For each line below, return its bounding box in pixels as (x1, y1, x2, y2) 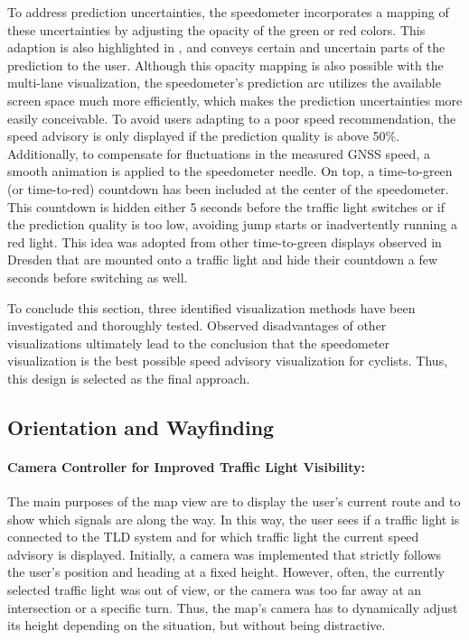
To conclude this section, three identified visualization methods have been (7, 298, 416, 317)
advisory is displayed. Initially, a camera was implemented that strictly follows (7, 544, 442, 563)
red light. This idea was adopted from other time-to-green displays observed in (7, 232, 442, 251)
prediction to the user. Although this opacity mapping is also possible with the (7, 55, 444, 74)
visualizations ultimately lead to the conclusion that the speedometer (7, 333, 390, 352)
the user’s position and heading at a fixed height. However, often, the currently (7, 562, 445, 581)
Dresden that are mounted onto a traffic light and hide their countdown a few (7, 250, 438, 269)
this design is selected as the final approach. (7, 368, 250, 387)
